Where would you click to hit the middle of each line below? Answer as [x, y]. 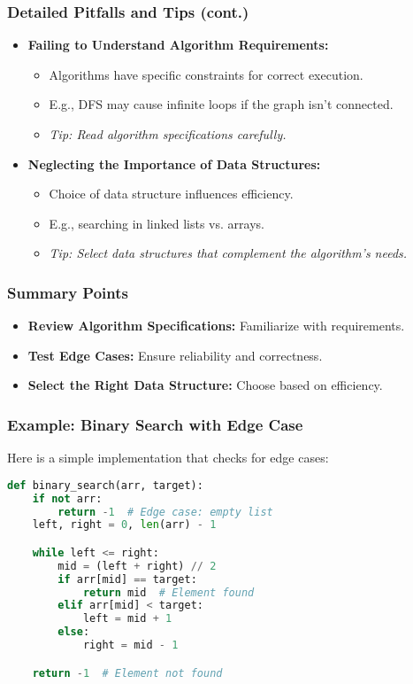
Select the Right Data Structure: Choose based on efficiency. [205, 385]
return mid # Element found [168, 592]
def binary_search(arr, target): [105, 485]
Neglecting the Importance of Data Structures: [174, 163]
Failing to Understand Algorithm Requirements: [178, 45]
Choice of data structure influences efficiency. [171, 194]
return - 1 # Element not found [127, 673]
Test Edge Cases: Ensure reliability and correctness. [175, 355]
